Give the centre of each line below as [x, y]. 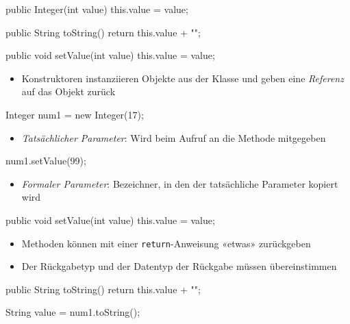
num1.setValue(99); [46, 161]
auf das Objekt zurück [68, 91]
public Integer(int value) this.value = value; [97, 9]
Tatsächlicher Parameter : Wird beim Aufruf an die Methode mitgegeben [174, 137]
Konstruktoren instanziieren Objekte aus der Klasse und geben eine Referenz [183, 78]
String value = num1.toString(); [73, 312]
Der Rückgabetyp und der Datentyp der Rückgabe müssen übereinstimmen [179, 266]
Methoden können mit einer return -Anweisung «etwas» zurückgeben [166, 243]
